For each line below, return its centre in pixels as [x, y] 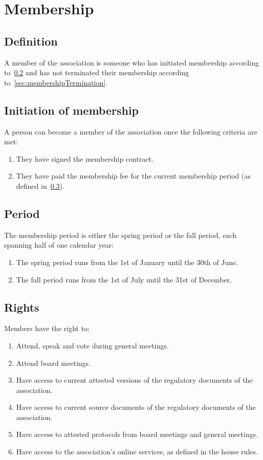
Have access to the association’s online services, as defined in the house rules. [137, 452]
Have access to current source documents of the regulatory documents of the [136, 407]
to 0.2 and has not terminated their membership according [97, 72]
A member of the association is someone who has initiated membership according [131, 62]
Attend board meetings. [53, 363]
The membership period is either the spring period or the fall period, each [120, 235]
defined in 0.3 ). [40, 185]
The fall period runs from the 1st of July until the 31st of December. [124, 279]
